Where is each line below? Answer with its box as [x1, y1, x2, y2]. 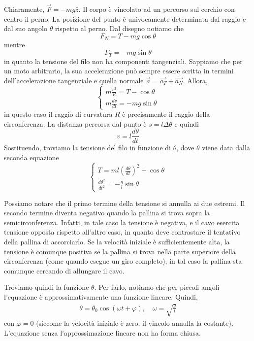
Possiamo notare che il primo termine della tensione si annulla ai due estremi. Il [4, 198, 245, 208]
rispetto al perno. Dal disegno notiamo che [55, 23, 184, 34]
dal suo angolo [4, 23, 47, 34]
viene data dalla [202, 142, 250, 153]
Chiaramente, [4, 4, 45, 14]
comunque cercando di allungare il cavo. [4, 265, 125, 275]
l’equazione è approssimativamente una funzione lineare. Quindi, [4, 291, 198, 302]
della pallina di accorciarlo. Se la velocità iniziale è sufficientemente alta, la [4, 236, 230, 246]
